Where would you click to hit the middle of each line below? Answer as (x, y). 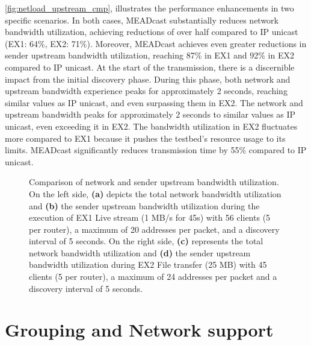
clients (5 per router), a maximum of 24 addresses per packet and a (153, 277)
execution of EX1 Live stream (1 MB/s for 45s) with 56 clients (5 (150, 217)
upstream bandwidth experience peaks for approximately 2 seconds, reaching (146, 91)
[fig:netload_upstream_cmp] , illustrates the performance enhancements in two (149, 8)
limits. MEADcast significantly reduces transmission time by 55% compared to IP (156, 150)
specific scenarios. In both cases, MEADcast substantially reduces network (142, 20)
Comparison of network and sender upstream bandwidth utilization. (154, 182)
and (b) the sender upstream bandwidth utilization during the (144, 205)
